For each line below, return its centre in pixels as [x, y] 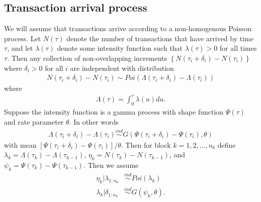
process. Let [23, 38]
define [227, 144]
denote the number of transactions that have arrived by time [160, 38]
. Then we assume [111, 165]
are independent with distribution [122, 68]
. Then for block [146, 144]
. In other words [94, 121]
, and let [20, 48]
